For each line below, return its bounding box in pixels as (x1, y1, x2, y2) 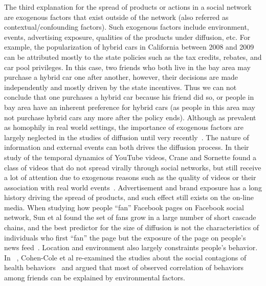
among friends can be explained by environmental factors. (4, 272, 185, 283)
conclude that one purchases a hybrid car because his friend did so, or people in (4, 92, 254, 102)
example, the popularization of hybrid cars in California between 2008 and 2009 (4, 41, 254, 52)
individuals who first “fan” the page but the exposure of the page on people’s (4, 232, 246, 243)
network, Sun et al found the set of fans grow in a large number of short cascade (4, 212, 256, 223)
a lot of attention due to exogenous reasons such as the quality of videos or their (4, 172, 256, 183)
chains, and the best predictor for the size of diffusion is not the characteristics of (4, 222, 259, 233)
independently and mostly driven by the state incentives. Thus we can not (4, 81, 237, 92)
